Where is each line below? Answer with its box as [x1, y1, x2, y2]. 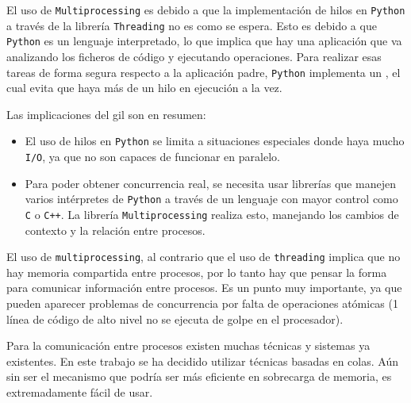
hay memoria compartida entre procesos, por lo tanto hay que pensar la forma [6, 263, 387, 280]
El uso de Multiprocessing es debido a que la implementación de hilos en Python [6, 2, 405, 17]
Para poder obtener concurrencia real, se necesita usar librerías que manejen [25, 175, 396, 191]
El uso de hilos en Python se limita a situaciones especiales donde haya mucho [25, 132, 405, 149]
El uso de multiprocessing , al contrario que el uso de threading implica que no [6, 248, 401, 265]
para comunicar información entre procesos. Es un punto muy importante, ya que [6, 279, 402, 296]
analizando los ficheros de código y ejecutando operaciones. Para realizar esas [6, 48, 382, 64]
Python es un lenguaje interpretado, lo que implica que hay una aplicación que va [6, 33, 402, 49]
